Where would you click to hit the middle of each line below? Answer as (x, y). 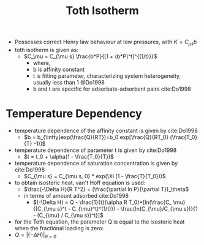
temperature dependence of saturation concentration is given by (96, 163)
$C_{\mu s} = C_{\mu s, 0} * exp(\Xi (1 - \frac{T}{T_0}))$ (95, 176)
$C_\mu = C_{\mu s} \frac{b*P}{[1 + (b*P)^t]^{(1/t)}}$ (90, 56)
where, (42, 62)
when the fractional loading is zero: (59, 228)
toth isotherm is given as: (47, 50)
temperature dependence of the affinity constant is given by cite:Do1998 (106, 130)
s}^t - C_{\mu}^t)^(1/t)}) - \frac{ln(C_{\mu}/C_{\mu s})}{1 (127, 208)
